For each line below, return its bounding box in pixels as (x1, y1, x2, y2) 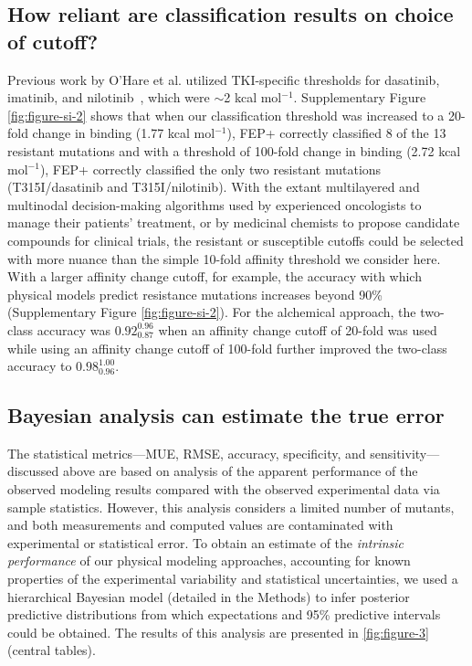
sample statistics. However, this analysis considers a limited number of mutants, (7, 497, 455, 516)
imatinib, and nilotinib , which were (7, 88, 210, 107)
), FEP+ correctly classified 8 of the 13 (226, 123, 446, 143)
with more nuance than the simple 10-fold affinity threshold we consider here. (7, 248, 441, 268)
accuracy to (7, 356, 72, 375)
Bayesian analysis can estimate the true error (7, 401, 445, 429)
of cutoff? (7, 26, 99, 55)
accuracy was (37, 320, 111, 339)
